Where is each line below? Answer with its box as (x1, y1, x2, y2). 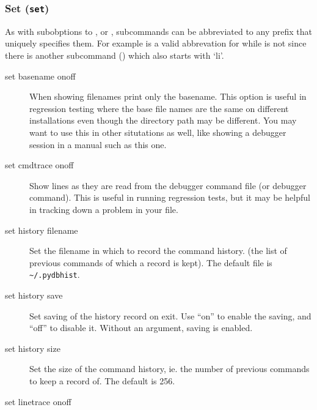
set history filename (5, 223, 78, 236)
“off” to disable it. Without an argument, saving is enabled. (29, 321, 253, 334)
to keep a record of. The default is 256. (29, 374, 175, 387)
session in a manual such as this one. (29, 138, 167, 151)
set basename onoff (5, 69, 76, 82)
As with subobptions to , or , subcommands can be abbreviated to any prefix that (5, 24, 312, 37)
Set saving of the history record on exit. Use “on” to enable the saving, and (29, 309, 312, 322)
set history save (5, 288, 63, 301)
